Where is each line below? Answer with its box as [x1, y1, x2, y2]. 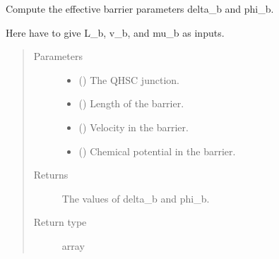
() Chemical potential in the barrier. [78, 143, 236, 158]
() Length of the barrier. [78, 96, 184, 111]
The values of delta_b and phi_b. [61, 191, 210, 205]
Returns [33, 167, 69, 182]
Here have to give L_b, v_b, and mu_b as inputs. [6, 25, 225, 40]
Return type [33, 215, 87, 229]
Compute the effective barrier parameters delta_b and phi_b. [6, 1, 274, 16]
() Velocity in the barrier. [78, 119, 189, 134]
